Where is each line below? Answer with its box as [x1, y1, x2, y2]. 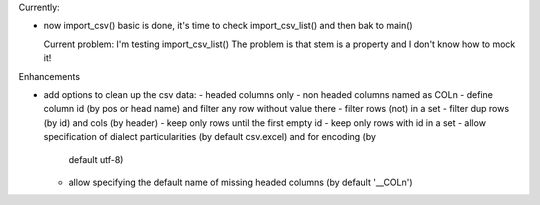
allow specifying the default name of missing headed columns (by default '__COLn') [68, 176, 414, 188]
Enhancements [18, 70, 80, 82]
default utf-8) [68, 153, 124, 165]
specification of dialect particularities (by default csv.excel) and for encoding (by [43, 131, 377, 143]
